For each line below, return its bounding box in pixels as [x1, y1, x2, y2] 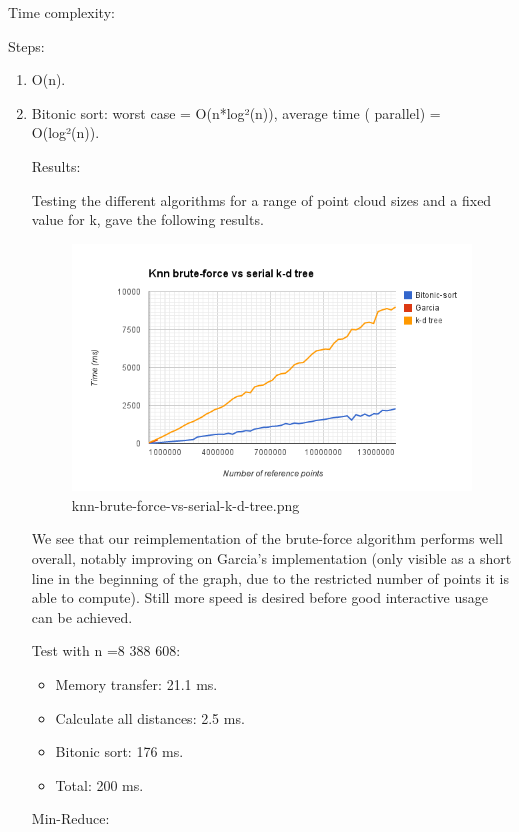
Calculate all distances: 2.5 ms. [55, 707, 245, 728]
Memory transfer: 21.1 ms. [55, 673, 218, 694]
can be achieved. [31, 606, 133, 627]
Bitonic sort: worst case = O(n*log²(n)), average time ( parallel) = [31, 102, 441, 123]
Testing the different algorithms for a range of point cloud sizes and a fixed [31, 189, 492, 210]
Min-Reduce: [31, 808, 110, 829]
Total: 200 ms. [55, 774, 144, 795]
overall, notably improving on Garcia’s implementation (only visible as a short [31, 547, 512, 568]
